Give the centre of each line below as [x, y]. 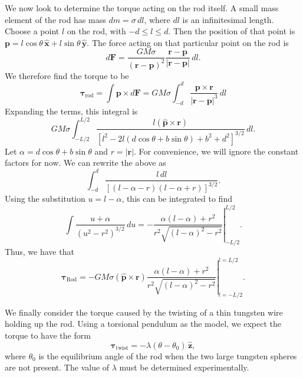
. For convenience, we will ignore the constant [216, 151]
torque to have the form [48, 335]
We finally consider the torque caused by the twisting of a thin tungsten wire [144, 312]
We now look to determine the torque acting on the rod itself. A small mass [142, 8]
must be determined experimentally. [184, 367]
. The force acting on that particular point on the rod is [188, 42]
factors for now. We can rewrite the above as [85, 163]
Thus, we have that [39, 251]
